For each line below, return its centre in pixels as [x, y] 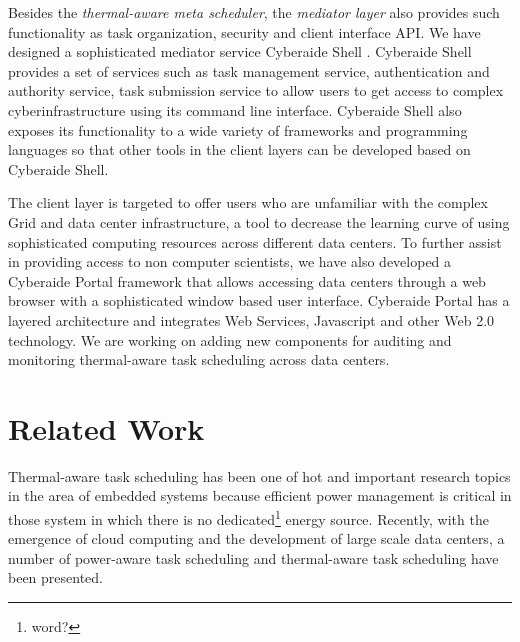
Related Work [106, 427]
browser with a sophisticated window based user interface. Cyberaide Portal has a [259, 300]
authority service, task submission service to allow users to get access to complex [256, 90]
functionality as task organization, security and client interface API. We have [244, 31]
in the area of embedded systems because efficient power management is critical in [260, 495]
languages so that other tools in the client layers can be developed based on [239, 149]
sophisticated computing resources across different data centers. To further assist [255, 241]
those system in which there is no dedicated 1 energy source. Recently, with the [248, 517]
